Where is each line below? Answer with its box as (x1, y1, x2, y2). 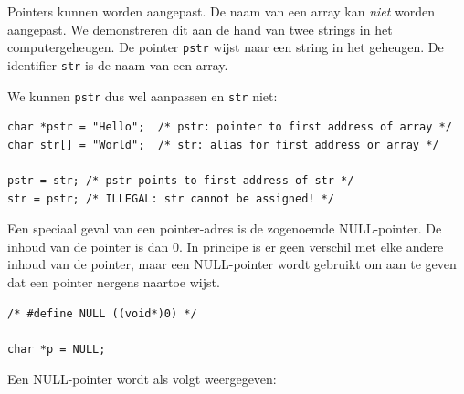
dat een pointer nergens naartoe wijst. (7, 272, 220, 291)
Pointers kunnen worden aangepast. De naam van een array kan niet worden (7, 2, 436, 20)
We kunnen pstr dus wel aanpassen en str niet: (7, 86, 278, 105)
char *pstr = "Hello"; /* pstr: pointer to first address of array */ (7, 120, 452, 134)
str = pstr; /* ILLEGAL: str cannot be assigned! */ (7, 192, 334, 205)
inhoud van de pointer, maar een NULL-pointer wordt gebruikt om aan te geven (7, 254, 457, 274)
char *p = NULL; (7, 342, 106, 356)
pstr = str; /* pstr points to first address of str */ (7, 173, 354, 187)
